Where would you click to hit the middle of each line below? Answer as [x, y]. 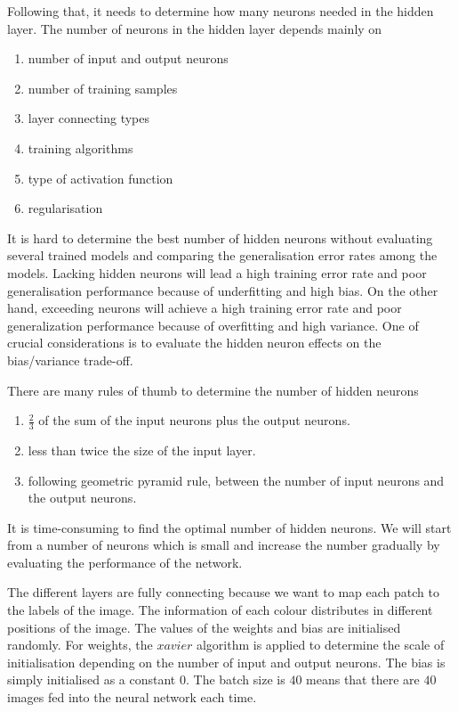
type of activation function [100, 178]
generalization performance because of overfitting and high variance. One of [213, 325]
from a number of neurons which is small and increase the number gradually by [224, 545]
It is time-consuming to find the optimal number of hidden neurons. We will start [229, 527]
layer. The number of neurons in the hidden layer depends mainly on [195, 28]
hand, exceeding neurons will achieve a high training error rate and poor [205, 308]
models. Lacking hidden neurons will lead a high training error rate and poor [217, 272]
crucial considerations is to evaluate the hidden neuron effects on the [194, 343]
